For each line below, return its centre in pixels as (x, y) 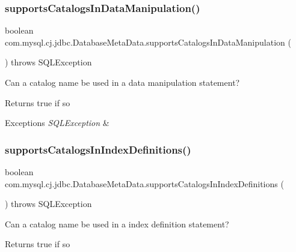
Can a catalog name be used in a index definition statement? (117, 223)
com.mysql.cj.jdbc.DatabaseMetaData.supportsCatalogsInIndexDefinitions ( (144, 183)
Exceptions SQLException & (57, 123)
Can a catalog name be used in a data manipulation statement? (122, 82)
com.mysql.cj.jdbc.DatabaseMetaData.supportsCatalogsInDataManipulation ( (148, 42)
